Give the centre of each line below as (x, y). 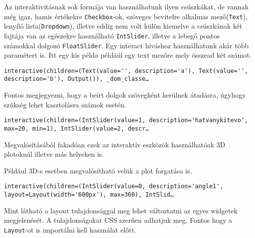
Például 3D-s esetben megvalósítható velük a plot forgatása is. (98, 170)
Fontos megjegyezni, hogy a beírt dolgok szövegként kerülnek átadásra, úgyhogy (125, 95)
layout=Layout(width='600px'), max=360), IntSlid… (89, 195)
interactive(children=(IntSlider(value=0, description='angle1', (114, 187)
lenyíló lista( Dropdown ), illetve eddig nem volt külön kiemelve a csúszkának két (123, 26)
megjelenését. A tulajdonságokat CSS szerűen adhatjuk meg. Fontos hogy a (118, 220)
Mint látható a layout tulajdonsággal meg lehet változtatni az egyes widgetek (121, 210)
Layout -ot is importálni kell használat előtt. (70, 229)
